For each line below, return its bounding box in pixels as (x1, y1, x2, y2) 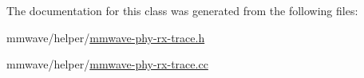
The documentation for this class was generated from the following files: (6, 2, 358, 18)
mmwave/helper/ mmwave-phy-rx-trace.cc (6, 56, 208, 72)
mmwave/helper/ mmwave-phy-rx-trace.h (6, 29, 205, 45)
